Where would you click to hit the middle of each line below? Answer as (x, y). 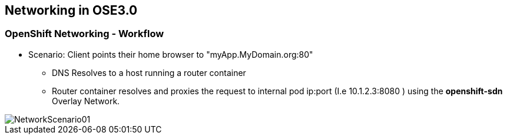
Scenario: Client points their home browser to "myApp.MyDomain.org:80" (171, 54)
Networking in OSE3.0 (71, 10)
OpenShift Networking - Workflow (84, 34)
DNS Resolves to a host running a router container (149, 72)
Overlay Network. (86, 101)
